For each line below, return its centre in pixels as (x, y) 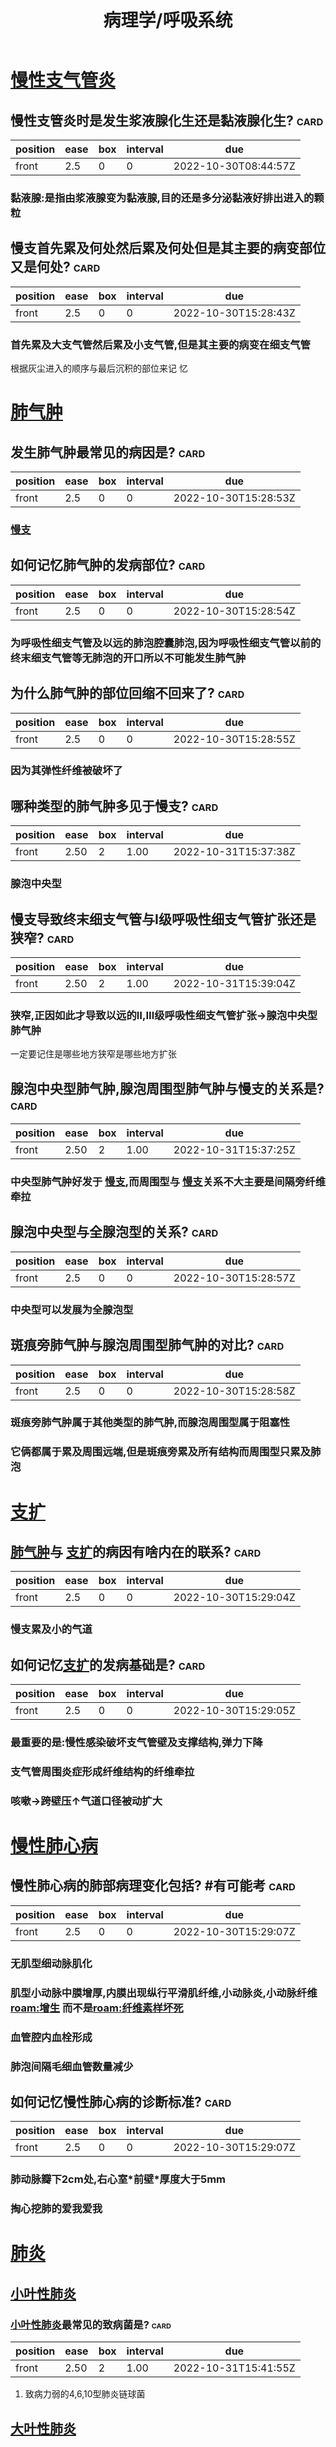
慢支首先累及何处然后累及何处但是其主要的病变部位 (168, 248)
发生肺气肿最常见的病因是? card (108, 452)
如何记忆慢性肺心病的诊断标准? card (121, 2101)
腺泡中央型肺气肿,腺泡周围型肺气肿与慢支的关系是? (167, 1088)
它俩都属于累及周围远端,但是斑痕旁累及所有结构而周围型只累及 (160, 1452)
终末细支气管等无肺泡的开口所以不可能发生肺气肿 (128, 658)
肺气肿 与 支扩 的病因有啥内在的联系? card (136, 1551)
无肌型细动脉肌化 (51, 1963)
